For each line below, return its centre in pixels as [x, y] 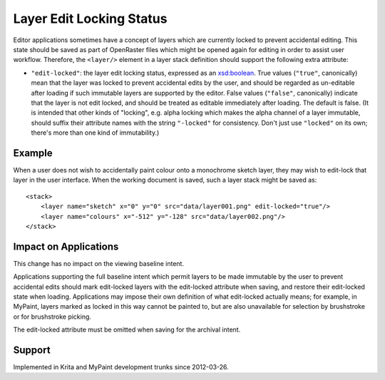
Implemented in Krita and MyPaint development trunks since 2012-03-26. [121, 367]
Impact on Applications [66, 246]
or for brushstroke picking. [52, 317]
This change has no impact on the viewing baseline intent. [99, 263]
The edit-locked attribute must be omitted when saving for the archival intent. [127, 330]
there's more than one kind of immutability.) [95, 133]
